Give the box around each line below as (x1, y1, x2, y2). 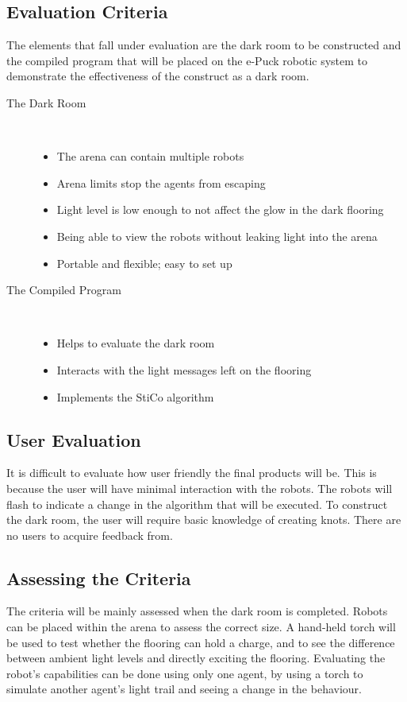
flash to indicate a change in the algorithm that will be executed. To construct (6, 495, 388, 512)
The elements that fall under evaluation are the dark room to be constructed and (6, 37, 401, 53)
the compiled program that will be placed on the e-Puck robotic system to (6, 52, 368, 68)
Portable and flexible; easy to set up (56, 254, 232, 271)
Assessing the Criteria (6, 565, 191, 590)
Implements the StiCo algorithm (56, 388, 214, 405)
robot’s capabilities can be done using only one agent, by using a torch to (6, 665, 363, 681)
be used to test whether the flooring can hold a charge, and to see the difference (6, 634, 395, 650)
